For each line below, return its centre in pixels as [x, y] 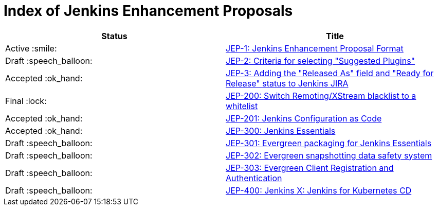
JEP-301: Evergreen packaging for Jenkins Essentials [329, 143]
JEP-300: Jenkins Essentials [281, 130]
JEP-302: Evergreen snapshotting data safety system [329, 155]
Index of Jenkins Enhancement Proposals [148, 11]
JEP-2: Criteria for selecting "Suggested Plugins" [321, 60]
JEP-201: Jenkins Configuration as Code [304, 118]
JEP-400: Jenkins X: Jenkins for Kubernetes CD [319, 190]
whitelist [242, 106]
